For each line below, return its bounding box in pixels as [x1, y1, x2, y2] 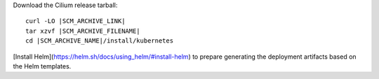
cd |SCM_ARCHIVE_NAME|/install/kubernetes [25, 37, 174, 45]
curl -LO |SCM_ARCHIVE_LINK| [25, 17, 126, 25]
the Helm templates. [13, 62, 72, 70]
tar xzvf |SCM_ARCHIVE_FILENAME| [25, 27, 140, 35]
